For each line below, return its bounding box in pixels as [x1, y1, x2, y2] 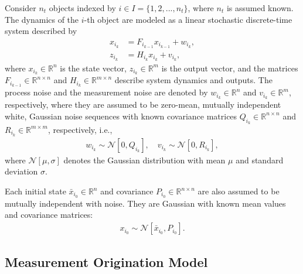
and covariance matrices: [5, 208, 93, 221]
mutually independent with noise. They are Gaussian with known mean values [5, 197, 286, 209]
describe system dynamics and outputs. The [114, 74, 273, 86]
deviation [5, 165, 38, 177]
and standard [236, 153, 284, 166]
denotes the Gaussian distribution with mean [63, 153, 226, 166]
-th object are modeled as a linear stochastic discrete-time [84, 13, 292, 25]
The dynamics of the [5, 13, 79, 25]
